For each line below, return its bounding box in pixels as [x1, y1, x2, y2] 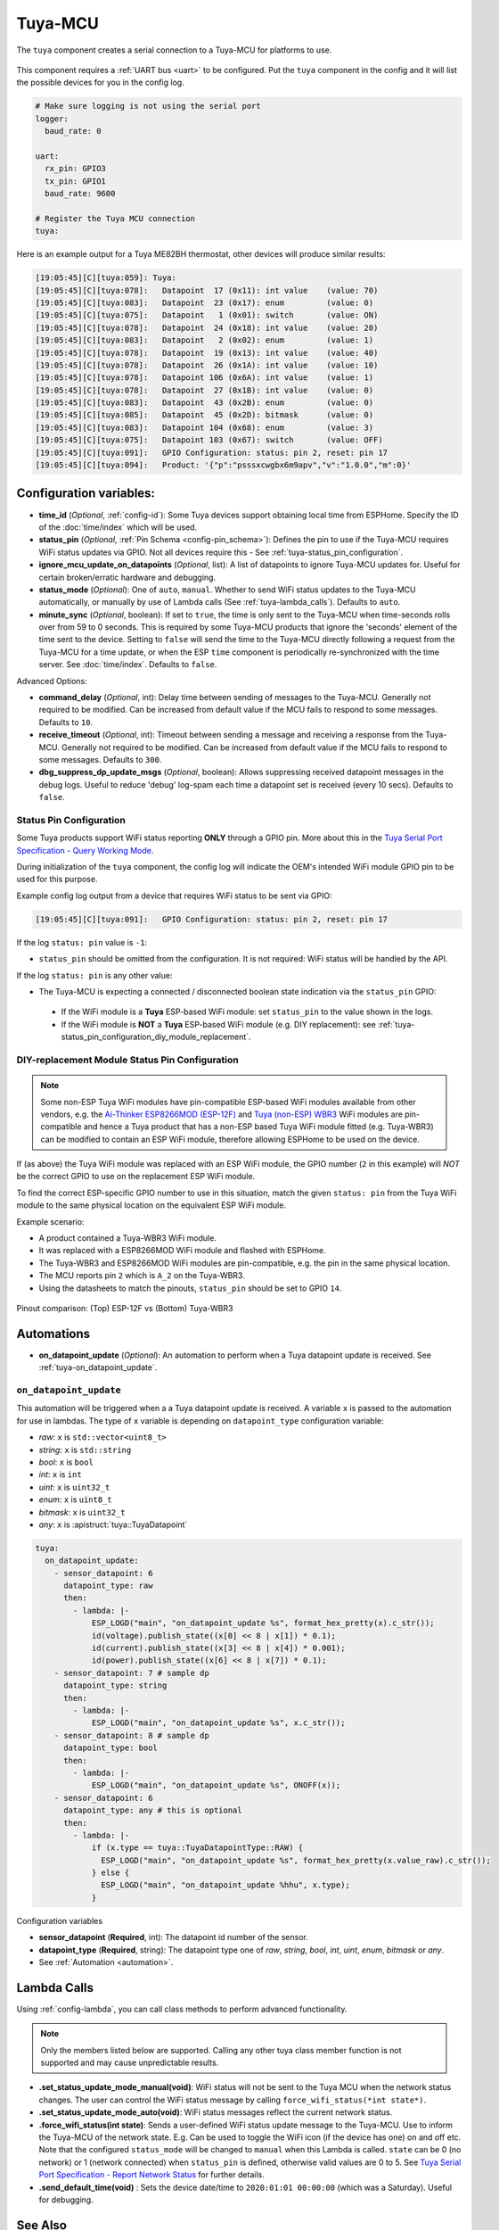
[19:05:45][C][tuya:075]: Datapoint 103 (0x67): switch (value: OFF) [35, 435, 383, 445]
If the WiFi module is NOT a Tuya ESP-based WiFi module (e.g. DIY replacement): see [61, 1019, 376, 1029]
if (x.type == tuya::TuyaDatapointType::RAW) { [91, 1843, 304, 1853]
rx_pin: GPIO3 [45, 163, 107, 174]
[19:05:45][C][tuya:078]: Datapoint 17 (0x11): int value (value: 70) [35, 285, 379, 295]
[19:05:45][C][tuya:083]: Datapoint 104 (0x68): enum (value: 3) [35, 422, 374, 433]
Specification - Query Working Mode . [16, 845, 154, 855]
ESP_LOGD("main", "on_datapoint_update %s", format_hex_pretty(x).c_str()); [91, 1618, 436, 1628]
